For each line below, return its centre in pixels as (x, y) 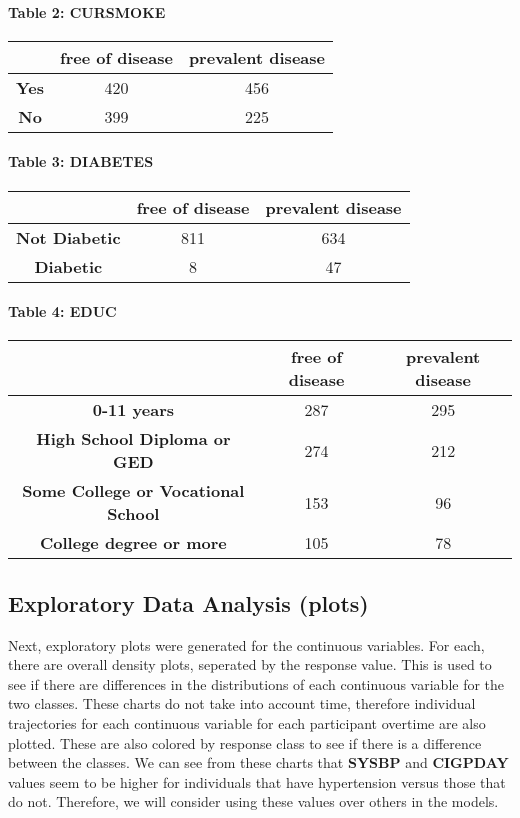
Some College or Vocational (133, 491)
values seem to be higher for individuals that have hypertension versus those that (257, 781)
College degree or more (133, 543)
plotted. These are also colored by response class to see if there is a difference (245, 742)
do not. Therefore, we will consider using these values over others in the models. (253, 801)
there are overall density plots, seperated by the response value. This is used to (250, 664)
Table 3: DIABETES (81, 161)
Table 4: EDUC (62, 311)
